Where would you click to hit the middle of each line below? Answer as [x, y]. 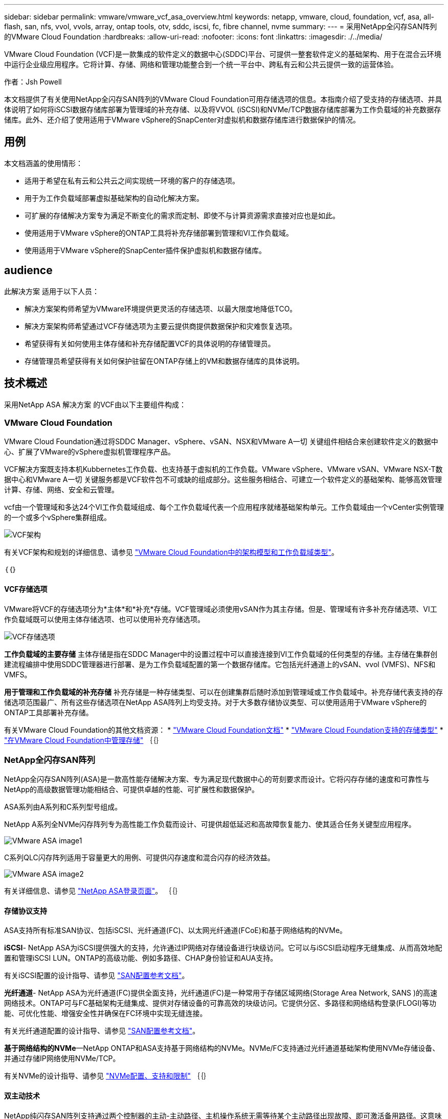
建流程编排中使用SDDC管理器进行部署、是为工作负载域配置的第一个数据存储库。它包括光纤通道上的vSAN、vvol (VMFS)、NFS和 [220, 664]
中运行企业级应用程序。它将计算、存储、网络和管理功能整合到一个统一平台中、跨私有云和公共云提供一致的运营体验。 [201, 64]
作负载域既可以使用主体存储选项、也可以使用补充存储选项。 [104, 619]
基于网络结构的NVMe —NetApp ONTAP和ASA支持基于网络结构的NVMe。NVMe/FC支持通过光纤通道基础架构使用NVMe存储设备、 [222, 1048]
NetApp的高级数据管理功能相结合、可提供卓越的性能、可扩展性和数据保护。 [132, 790]
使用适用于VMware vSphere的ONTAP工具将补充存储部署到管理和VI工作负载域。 [159, 233]
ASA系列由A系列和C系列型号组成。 [63, 807]
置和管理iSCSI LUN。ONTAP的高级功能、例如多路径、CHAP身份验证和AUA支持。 [141, 958]
